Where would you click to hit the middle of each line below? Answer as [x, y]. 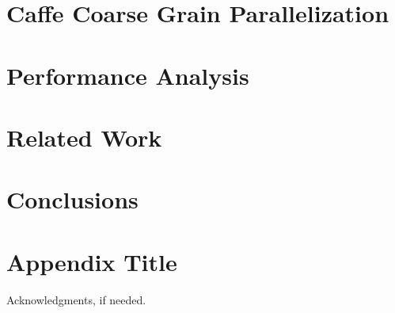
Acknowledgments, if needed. [76, 299]
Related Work [84, 137]
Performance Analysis [128, 75]
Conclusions [72, 199]
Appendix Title [92, 261]
